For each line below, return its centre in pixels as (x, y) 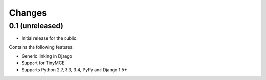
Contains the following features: (41, 47)
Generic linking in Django (47, 56)
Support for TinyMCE (43, 63)
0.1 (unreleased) (36, 26)
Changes (28, 13)
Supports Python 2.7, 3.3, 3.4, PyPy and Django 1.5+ (74, 70)
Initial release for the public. (50, 38)
